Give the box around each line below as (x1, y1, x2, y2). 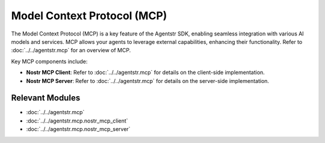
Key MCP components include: (11, 58, 88, 65)
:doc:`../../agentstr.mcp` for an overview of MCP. (11, 47, 131, 54)
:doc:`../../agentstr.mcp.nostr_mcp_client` (26, 117, 129, 124)
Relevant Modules (11, 93, 81, 103)
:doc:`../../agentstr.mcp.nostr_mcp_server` (26, 126, 131, 133)
